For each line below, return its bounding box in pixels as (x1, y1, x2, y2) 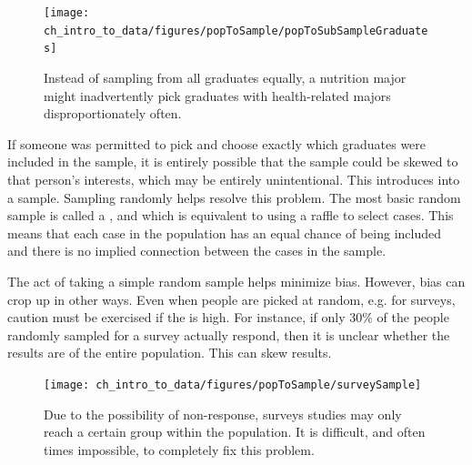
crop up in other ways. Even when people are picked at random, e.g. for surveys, (7, 289, 456, 308)
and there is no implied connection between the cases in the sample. (7, 241, 387, 260)
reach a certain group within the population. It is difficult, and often (44, 422, 426, 441)
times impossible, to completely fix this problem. (44, 440, 315, 459)
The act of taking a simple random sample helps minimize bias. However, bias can (7, 271, 466, 290)
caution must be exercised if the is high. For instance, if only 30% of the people (7, 308, 449, 327)
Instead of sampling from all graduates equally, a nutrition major (44, 67, 407, 86)
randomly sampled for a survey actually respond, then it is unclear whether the (7, 325, 450, 344)
